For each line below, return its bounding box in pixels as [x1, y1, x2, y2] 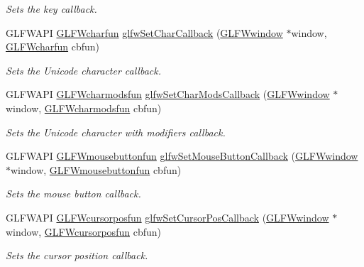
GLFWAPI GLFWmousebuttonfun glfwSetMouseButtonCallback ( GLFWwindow [6, 148, 358, 163]
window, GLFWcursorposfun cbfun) [6, 224, 161, 239]
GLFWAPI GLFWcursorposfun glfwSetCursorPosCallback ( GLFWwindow [6, 209, 329, 224]
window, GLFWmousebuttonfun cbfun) [11, 162, 182, 177]
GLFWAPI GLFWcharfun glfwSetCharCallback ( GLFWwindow [6, 25, 283, 40]
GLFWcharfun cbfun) [6, 39, 100, 54]
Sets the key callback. [6, 1, 97, 16]
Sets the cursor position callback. [6, 248, 148, 263]
